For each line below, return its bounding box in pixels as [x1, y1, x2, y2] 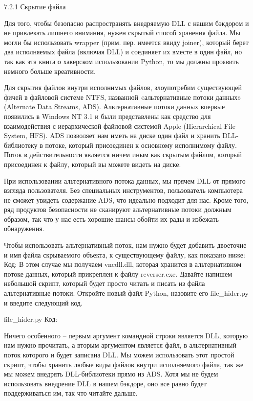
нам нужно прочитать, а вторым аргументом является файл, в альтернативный [4, 340, 236, 350]
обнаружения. [4, 223, 44, 234]
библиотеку [4, 140, 38, 150]
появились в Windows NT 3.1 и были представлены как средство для [4, 111, 211, 121]
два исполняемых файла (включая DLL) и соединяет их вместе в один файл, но [4, 47, 242, 57]
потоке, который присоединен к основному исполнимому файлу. [45, 140, 237, 150]
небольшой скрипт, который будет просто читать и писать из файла [4, 278, 205, 288]
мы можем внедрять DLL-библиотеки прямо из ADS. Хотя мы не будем [4, 369, 218, 379]
